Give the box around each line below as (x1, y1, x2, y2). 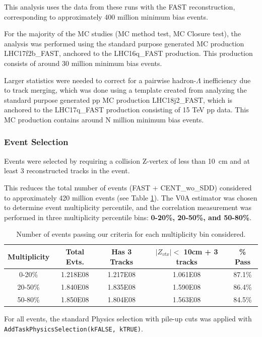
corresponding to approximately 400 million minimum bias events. (4, 11, 208, 22)
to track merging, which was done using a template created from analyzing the (4, 85, 247, 95)
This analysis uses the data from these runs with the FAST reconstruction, (4, 2, 235, 12)
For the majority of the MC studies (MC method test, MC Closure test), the (4, 28, 241, 39)
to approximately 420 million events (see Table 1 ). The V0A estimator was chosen (4, 192, 257, 203)
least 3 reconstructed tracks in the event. (4, 165, 130, 176)
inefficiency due (203, 75, 251, 85)
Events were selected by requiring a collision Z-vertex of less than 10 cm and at (4, 155, 250, 166)
